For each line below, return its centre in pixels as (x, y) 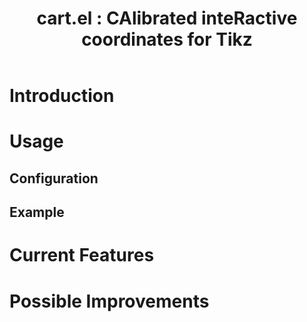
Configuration (54, 178)
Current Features (82, 255)
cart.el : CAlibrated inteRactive (167, 18)
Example (37, 212)
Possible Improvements (109, 301)
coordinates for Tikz (167, 39)
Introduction (62, 96)
